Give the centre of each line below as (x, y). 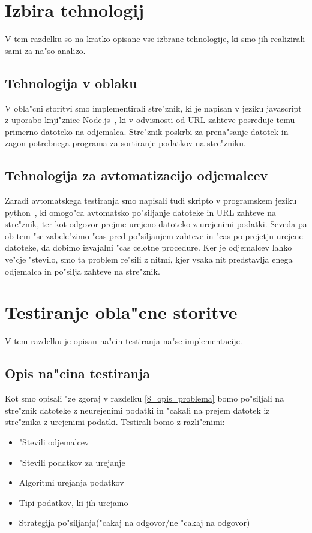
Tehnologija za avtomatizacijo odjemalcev (136, 175)
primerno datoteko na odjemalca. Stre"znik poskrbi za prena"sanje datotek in (147, 131)
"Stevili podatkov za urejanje (72, 462)
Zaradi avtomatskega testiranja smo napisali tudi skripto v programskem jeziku (151, 201)
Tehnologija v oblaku (71, 82)
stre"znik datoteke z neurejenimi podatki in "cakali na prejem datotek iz (137, 410)
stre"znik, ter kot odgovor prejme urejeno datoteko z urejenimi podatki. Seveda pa (156, 224)
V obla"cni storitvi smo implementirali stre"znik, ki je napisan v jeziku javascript (153, 108)
